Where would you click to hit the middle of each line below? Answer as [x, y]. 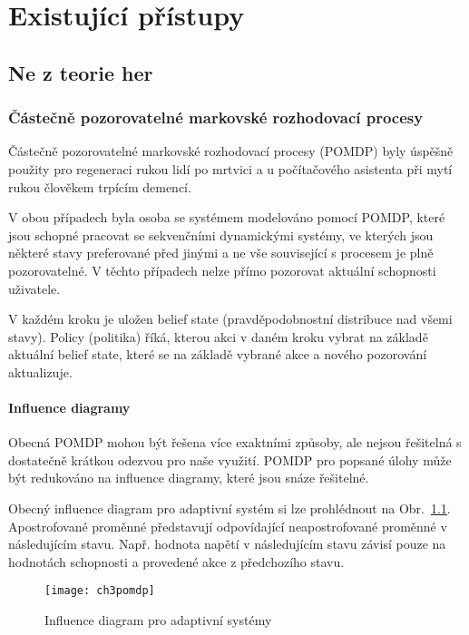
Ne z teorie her [81, 72]
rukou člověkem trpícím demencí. [100, 186]
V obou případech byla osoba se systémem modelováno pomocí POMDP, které [227, 217]
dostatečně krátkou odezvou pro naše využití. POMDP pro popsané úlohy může [230, 459]
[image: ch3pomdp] [100, 591]
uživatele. [34, 288]
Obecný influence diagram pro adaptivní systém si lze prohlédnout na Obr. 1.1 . [230, 508]
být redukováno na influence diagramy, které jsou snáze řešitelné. [189, 478]
